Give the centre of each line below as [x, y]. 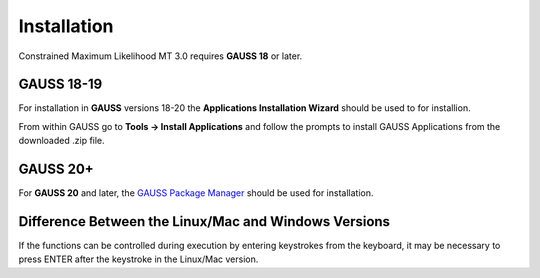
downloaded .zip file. [61, 141]
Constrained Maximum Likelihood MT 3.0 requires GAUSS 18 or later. [160, 56]
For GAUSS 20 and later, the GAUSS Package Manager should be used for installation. [196, 193]
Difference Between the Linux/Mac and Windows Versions [204, 221]
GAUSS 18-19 [60, 84]
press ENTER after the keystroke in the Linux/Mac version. [138, 259]
